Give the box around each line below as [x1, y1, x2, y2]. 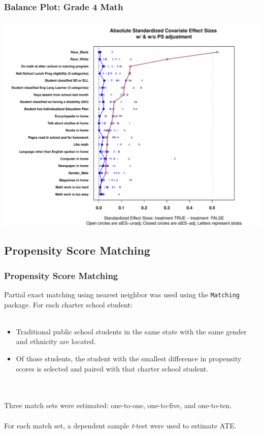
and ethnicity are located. [16, 336, 96, 347]
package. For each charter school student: [4, 299, 133, 309]
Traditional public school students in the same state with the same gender [16, 326, 247, 336]
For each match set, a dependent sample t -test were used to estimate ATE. [4, 420, 237, 430]
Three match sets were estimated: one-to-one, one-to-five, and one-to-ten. [4, 400, 232, 411]
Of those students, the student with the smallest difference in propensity [16, 353, 242, 363]
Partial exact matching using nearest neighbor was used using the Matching [4, 289, 240, 299]
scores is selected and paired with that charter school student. [16, 363, 209, 374]
